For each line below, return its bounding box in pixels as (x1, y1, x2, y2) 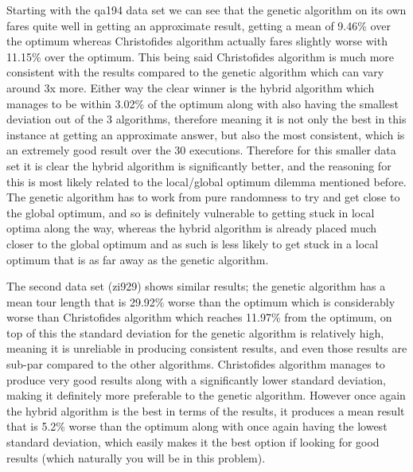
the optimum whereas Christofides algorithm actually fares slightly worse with (6, 33, 388, 49)
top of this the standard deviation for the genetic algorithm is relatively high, (6, 324, 384, 341)
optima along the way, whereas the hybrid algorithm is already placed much (6, 220, 377, 236)
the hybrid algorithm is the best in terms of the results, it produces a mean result (6, 402, 405, 419)
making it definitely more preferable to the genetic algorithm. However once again (6, 387, 406, 404)
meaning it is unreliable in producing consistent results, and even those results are (6, 340, 407, 357)
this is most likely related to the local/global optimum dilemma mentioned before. (6, 173, 407, 189)
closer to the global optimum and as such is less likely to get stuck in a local (6, 235, 379, 252)
